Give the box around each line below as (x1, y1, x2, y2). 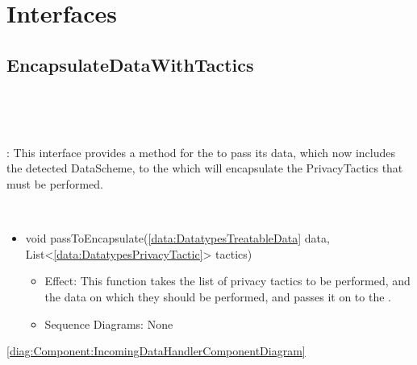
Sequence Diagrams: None (44, 315, 173, 332)
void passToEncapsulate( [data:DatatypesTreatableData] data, (25, 230, 330, 247)
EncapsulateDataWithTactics (6, 52, 254, 77)
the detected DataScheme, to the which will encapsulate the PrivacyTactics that (6, 160, 403, 176)
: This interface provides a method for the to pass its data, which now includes (6, 143, 396, 160)
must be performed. (6, 175, 103, 192)
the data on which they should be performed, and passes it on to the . (44, 288, 391, 305)
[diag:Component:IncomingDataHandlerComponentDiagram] (6, 342, 306, 359)
